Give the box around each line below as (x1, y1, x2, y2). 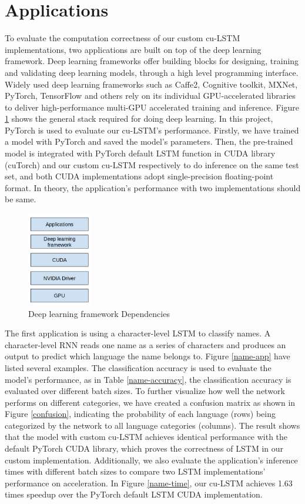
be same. (5, 193, 36, 205)
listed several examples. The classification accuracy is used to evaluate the (5, 361, 272, 373)
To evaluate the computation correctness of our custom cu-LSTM (5, 32, 240, 44)
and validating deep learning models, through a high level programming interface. (5, 66, 299, 78)
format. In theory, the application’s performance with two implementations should (5, 181, 301, 193)
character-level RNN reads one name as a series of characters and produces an (5, 338, 286, 351)
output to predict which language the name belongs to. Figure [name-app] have (5, 350, 290, 362)
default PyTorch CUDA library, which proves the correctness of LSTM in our (5, 442, 283, 455)
